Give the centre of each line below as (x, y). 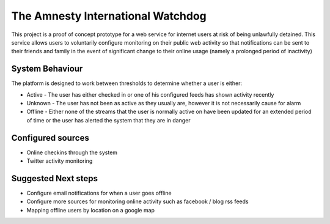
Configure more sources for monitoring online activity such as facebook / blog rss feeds (137, 201)
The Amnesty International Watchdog (109, 16)
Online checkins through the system (72, 152)
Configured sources (50, 138)
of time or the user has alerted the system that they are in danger (108, 120)
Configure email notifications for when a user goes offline (99, 193)
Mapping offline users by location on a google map (91, 210)
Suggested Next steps (54, 178)
